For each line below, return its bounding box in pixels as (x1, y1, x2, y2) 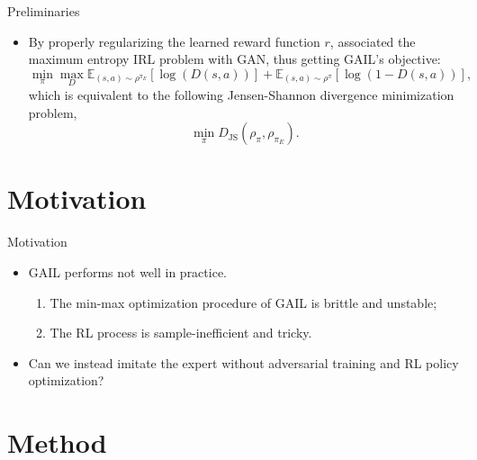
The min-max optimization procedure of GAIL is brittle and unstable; (49, 293, 437, 311)
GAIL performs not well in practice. (28, 262, 228, 281)
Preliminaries (7, 2, 80, 20)
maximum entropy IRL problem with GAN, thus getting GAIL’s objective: (28, 50, 441, 68)
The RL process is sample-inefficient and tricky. (49, 323, 312, 342)
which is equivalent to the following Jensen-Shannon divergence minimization (28, 86, 454, 104)
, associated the (329, 32, 416, 50)
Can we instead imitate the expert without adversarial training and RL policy (28, 353, 459, 372)
